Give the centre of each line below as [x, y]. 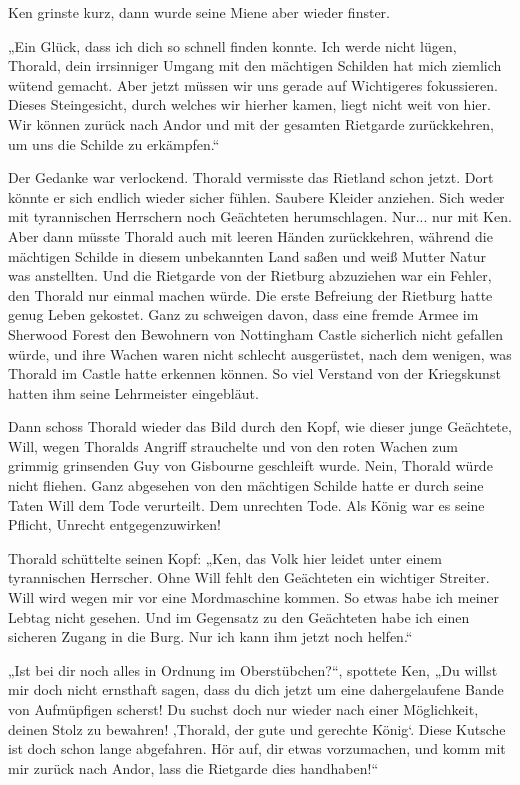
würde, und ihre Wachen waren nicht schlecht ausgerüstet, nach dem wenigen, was [260, 353]
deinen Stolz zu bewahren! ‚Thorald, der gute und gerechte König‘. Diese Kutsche [257, 728]
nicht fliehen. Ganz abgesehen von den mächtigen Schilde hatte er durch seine [246, 485]
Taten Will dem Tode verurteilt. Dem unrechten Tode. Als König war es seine [246, 504]
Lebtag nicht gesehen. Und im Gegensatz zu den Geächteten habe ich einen [239, 616]
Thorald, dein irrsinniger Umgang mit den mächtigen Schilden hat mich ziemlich [255, 65]
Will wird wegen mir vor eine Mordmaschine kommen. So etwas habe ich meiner [254, 597]
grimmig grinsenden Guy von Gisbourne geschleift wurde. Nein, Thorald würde [250, 465]
